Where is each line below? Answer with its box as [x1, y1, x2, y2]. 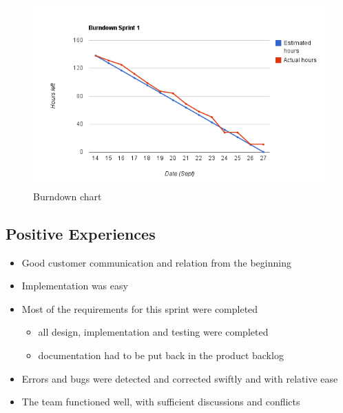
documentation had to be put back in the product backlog [38, 347, 284, 362]
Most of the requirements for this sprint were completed [21, 301, 258, 316]
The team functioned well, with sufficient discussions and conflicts [21, 394, 300, 409]
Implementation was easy [21, 278, 128, 293]
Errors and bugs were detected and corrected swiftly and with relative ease [21, 371, 338, 385]
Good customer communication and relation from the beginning [21, 255, 291, 269]
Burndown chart [33, 189, 102, 203]
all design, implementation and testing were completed [38, 325, 269, 339]
